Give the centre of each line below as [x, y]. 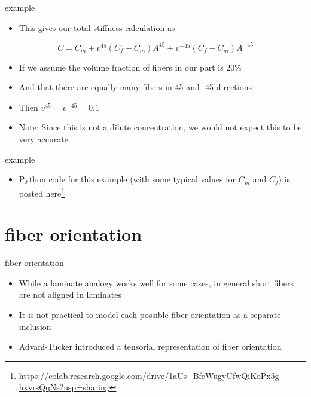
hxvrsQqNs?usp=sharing [64, 387]
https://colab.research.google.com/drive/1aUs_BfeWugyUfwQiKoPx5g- [150, 375]
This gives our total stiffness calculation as [97, 27]
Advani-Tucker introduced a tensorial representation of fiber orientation [150, 346]
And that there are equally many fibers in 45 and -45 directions [135, 87]
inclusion [35, 326]
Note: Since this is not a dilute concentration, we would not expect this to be [160, 127]
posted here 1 [42, 192]
